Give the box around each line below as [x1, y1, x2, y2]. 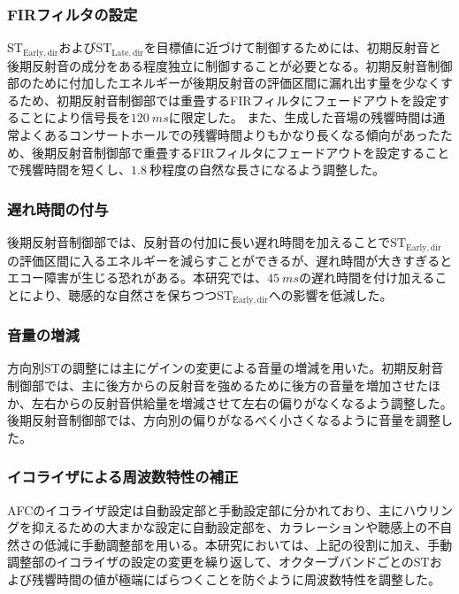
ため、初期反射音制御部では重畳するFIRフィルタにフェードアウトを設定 [19, 90, 438, 109]
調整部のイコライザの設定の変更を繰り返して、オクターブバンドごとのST [7, 552, 430, 571]
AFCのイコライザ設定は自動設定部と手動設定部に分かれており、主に [7, 500, 403, 519]
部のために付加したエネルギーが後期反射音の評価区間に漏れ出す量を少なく [7, 73, 440, 92]
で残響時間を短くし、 [7, 160, 131, 179]
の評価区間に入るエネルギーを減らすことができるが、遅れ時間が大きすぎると [7, 251, 453, 269]
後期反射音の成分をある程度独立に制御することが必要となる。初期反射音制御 [7, 56, 453, 74]
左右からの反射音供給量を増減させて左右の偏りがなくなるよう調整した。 [31, 393, 453, 412]
